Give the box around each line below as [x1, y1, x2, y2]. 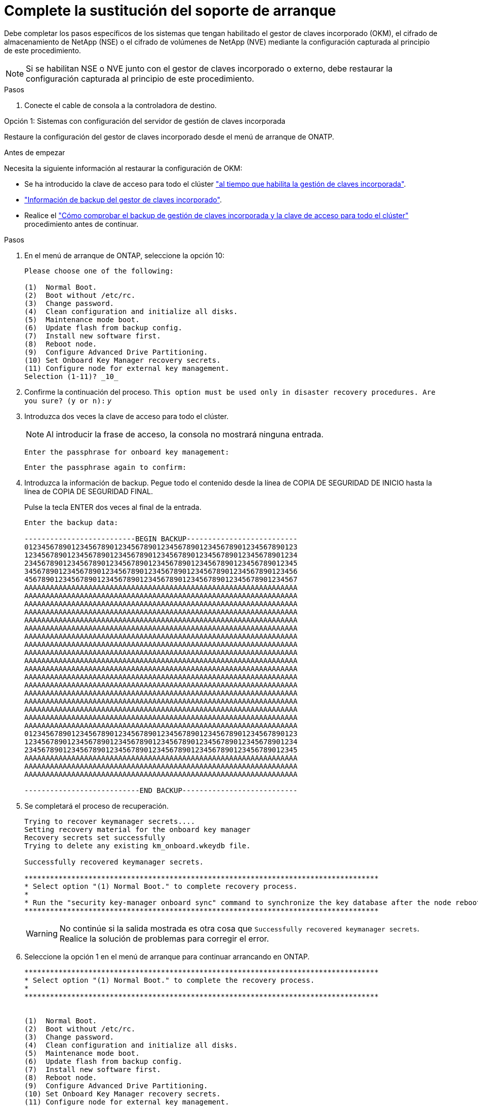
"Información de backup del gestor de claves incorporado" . [24, 195, 222, 204]
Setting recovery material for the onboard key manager [24, 825, 251, 834]
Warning [26, 928, 58, 939]
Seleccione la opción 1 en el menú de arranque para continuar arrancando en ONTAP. [24, 952, 310, 961]
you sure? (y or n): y [24, 396, 111, 405]
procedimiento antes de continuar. [24, 219, 139, 228]
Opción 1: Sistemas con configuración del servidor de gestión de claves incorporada [4, 116, 286, 125]
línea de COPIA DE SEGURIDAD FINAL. [24, 487, 153, 496]
